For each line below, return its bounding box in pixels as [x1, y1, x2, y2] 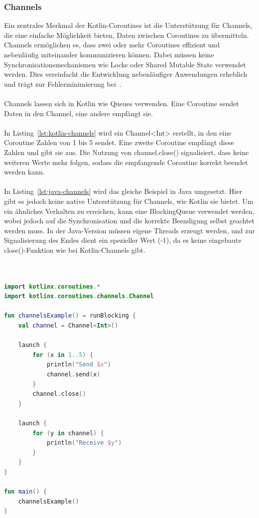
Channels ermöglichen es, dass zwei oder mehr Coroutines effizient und [4, 39, 220, 50]
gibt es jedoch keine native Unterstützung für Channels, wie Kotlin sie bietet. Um [4, 195, 254, 206]
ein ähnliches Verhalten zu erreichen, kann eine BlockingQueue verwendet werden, [4, 205, 255, 216]
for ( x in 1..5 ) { [32, 351, 94, 358]
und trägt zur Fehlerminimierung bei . [4, 78, 122, 89]
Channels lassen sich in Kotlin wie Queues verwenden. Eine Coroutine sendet [4, 98, 239, 108]
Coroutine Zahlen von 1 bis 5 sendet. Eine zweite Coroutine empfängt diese [4, 137, 234, 148]
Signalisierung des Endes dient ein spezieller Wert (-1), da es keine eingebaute [4, 235, 242, 245]
